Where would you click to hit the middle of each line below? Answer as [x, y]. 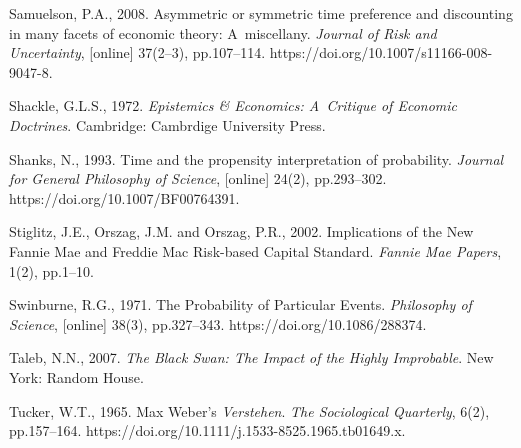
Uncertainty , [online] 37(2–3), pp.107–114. [137, 52]
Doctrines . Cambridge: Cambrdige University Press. [167, 124]
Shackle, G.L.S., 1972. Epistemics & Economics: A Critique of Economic [233, 105]
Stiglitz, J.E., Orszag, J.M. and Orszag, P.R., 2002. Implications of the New [241, 231]
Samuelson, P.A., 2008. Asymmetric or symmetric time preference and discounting [261, 13]
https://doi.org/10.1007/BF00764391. [124, 197]
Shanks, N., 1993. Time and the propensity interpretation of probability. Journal [256, 158]
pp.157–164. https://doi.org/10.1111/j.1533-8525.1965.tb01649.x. [207, 430]
